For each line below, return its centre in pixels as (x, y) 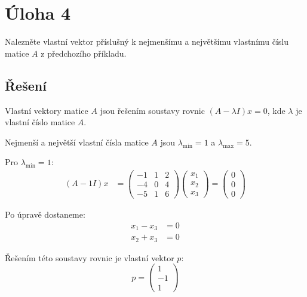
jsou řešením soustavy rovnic (152, 110)
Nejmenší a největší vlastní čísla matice (77, 142)
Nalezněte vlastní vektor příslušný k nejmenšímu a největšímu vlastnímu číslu (147, 41)
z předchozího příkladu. (84, 53)
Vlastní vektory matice (47, 110)
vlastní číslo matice (40, 122)
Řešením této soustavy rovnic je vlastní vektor (90, 257)
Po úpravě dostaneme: (45, 214)
